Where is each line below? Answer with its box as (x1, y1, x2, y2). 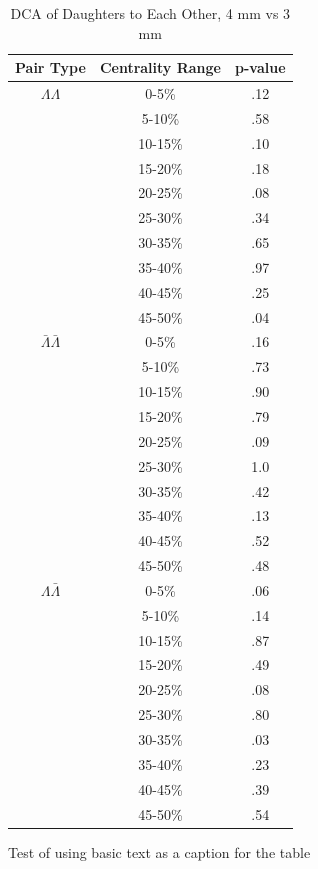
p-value (235, 57, 286, 78)
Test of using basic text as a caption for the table (8, 841, 311, 862)
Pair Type (15, 57, 86, 78)
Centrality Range (99, 57, 221, 78)
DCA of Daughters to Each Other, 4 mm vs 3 (10, 3, 291, 23)
